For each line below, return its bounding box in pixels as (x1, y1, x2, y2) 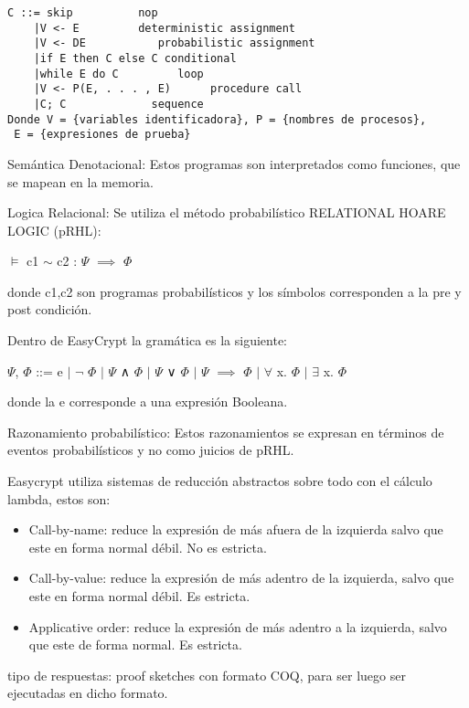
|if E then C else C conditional (33, 51, 237, 65)
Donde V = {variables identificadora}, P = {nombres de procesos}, (7, 112, 427, 126)
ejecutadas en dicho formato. (7, 683, 168, 703)
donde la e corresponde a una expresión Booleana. (7, 392, 288, 411)
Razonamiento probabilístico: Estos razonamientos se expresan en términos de (7, 422, 444, 441)
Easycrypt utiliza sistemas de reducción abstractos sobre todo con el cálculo (7, 471, 432, 491)
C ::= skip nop (7, 6, 158, 19)
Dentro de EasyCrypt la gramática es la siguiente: (7, 331, 287, 350)
